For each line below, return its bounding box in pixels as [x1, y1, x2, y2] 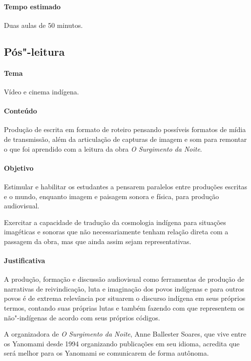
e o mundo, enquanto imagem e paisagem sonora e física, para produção [4, 191, 219, 201]
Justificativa [4, 255, 45, 266]
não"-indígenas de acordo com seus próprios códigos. [4, 312, 160, 322]
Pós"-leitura [4, 44, 65, 59]
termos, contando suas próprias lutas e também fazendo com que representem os [4, 303, 245, 313]
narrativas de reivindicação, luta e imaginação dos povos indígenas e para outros [4, 283, 245, 293]
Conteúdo [4, 106, 37, 116]
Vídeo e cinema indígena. [4, 86, 79, 96]
